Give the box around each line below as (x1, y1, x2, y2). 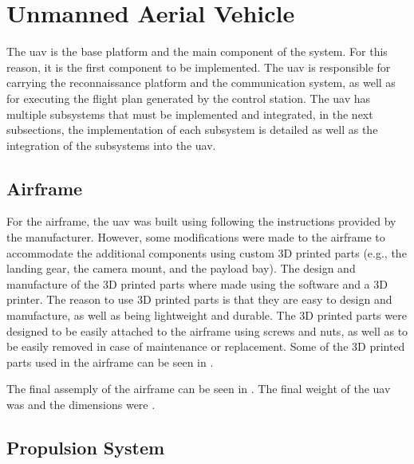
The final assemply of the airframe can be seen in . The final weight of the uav (6, 380, 391, 397)
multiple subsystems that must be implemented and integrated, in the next (6, 105, 373, 122)
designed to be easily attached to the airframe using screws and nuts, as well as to (6, 322, 408, 339)
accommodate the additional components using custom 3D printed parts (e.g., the (6, 244, 407, 261)
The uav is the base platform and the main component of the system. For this (6, 43, 388, 60)
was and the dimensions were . (6, 396, 156, 413)
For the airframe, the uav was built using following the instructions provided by (6, 213, 396, 230)
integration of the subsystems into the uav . (6, 136, 216, 153)
